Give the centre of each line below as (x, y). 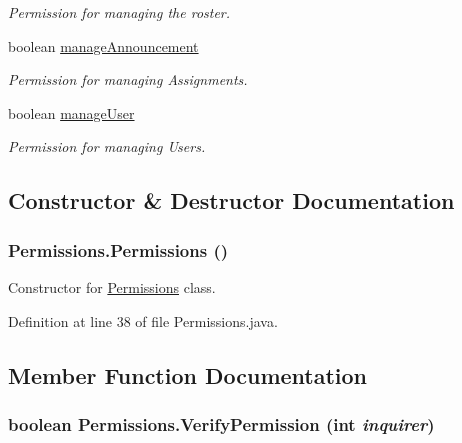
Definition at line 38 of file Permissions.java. (143, 320)
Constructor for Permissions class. (112, 286)
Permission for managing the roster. (119, 12)
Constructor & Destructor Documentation (231, 200)
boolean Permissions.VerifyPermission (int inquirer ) (221, 423)
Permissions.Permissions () (118, 249)
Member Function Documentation (188, 374)
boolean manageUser (71, 112)
